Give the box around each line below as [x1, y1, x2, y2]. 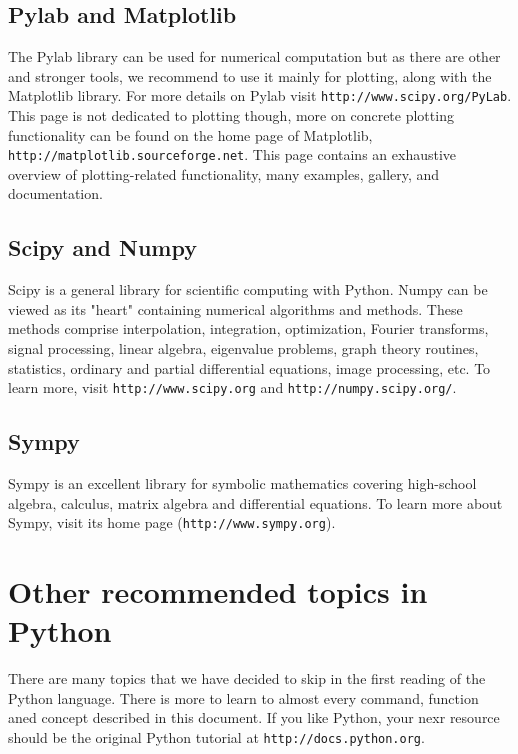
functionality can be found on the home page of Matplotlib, [8, 124, 373, 145]
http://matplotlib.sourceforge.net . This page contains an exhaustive [8, 144, 457, 165]
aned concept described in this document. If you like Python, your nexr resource [8, 707, 500, 728]
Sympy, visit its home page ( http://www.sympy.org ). [8, 512, 336, 533]
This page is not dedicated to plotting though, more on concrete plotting [8, 105, 454, 126]
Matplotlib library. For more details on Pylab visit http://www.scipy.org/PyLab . [8, 85, 512, 106]
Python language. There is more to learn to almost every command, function [8, 687, 479, 708]
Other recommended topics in [8, 571, 428, 612]
